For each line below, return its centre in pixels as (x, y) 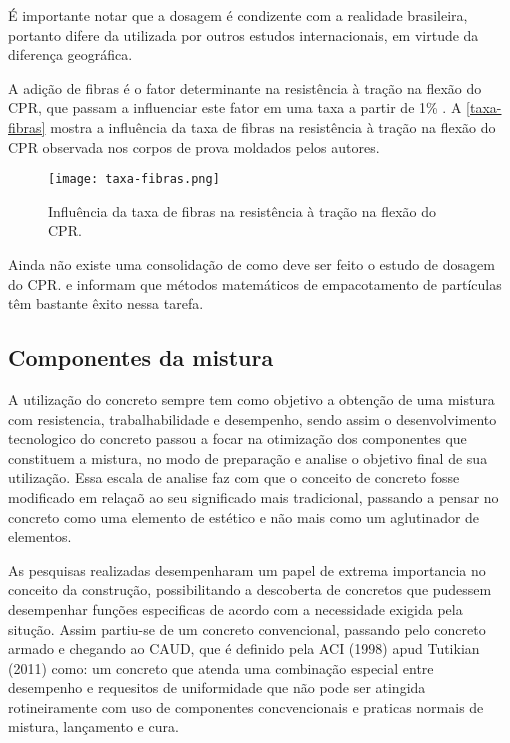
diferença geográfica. (70, 54)
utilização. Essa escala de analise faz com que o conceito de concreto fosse (234, 477)
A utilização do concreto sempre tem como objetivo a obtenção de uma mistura (251, 398)
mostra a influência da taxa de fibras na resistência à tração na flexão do (273, 126)
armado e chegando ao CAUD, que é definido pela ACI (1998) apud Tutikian (244, 648)
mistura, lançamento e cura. (93, 726)
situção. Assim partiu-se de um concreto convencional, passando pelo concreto (247, 628)
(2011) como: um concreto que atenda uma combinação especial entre (221, 667)
